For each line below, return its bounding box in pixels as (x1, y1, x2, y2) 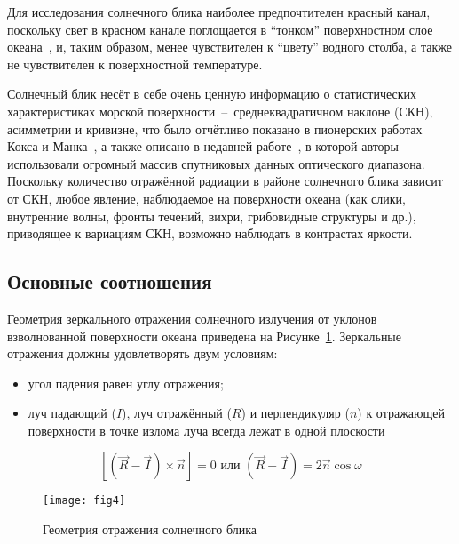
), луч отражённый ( (122, 404, 232, 422)
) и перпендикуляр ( (241, 404, 350, 422)
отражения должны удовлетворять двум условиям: (7, 344, 278, 363)
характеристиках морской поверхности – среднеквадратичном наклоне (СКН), (7, 101, 433, 120)
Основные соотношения (7, 268, 212, 295)
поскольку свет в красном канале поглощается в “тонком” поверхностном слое (7, 20, 433, 38)
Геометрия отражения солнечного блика (43, 520, 257, 539)
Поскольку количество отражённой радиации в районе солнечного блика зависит (7, 172, 443, 190)
